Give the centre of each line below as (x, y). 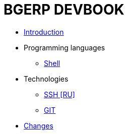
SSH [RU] (59, 94)
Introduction (44, 32)
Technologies (46, 79)
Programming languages (65, 47)
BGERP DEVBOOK (64, 10)
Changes (39, 125)
